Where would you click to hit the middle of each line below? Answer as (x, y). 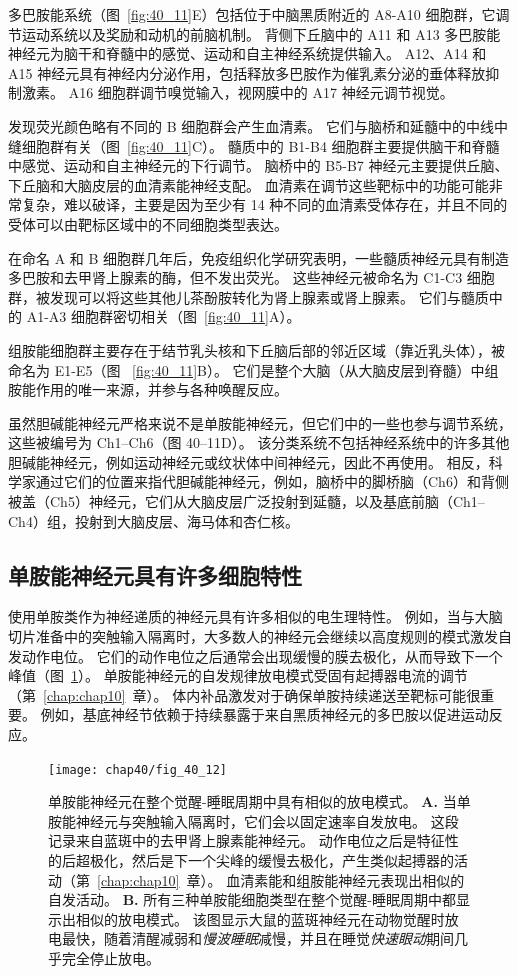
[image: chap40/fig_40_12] (137, 769)
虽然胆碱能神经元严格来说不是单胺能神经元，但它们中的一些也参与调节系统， (260, 422)
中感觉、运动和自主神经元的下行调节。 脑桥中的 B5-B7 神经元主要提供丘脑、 (258, 165)
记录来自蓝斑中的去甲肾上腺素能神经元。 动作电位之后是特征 (246, 840)
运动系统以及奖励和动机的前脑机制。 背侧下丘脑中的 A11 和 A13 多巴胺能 (261, 33)
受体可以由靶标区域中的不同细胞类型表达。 (148, 223)
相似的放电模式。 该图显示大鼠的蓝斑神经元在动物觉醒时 (260, 918)
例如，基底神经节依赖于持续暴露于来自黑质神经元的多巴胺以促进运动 (264, 714)
